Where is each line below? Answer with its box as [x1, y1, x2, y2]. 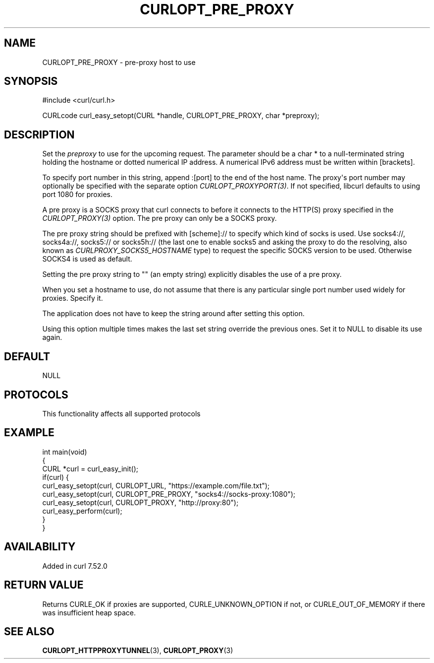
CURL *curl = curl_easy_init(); [42, 464, 138, 473]
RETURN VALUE [4, 579, 84, 592]
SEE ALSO [4, 625, 54, 638]
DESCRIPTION [4, 128, 75, 141]
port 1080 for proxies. [42, 190, 113, 199]
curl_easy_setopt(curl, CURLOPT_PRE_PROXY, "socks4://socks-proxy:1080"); [42, 489, 296, 498]
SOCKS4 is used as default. [42, 255, 132, 264]
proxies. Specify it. [42, 294, 103, 303]
